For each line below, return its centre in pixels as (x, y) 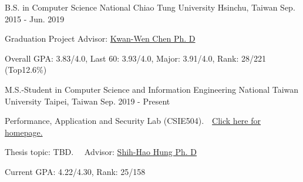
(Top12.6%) (26, 70)
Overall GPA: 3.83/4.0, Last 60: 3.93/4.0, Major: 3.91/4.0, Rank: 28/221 (135, 58)
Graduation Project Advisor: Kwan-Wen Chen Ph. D (100, 38)
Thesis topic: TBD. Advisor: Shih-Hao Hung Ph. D (101, 152)
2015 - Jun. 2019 (35, 18)
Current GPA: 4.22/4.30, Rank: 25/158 (75, 171)
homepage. (24, 132)
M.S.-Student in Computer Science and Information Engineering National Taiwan (152, 89)
